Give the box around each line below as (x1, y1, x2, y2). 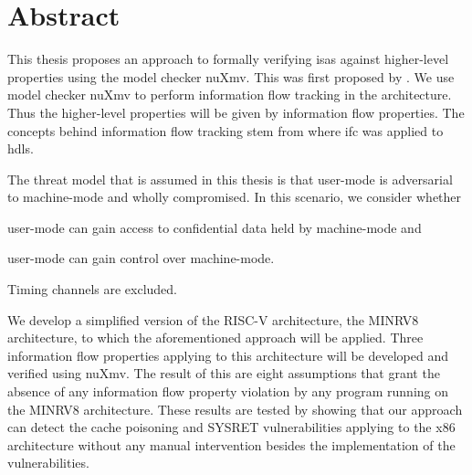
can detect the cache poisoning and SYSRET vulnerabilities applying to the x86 (7, 417, 456, 437)
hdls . (7, 139, 34, 158)
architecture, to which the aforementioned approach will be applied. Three (7, 328, 424, 347)
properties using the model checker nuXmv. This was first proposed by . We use (7, 67, 455, 86)
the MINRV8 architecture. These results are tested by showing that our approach (7, 399, 463, 418)
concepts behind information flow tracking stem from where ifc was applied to (7, 121, 444, 140)
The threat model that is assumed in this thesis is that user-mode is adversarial (7, 169, 453, 188)
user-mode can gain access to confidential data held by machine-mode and (7, 217, 422, 237)
